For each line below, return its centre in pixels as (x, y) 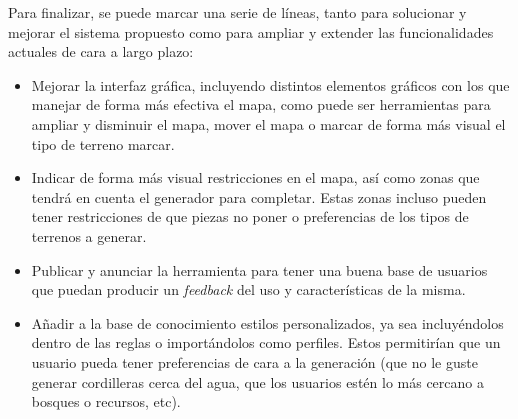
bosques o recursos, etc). (106, 401)
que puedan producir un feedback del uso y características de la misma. (248, 289)
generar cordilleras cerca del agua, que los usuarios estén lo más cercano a (257, 381)
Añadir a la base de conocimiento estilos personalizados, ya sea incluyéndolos (267, 322)
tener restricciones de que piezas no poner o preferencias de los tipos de (250, 216)
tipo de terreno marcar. (103, 143)
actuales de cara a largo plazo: (101, 51)
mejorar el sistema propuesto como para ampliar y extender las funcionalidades (251, 31)
